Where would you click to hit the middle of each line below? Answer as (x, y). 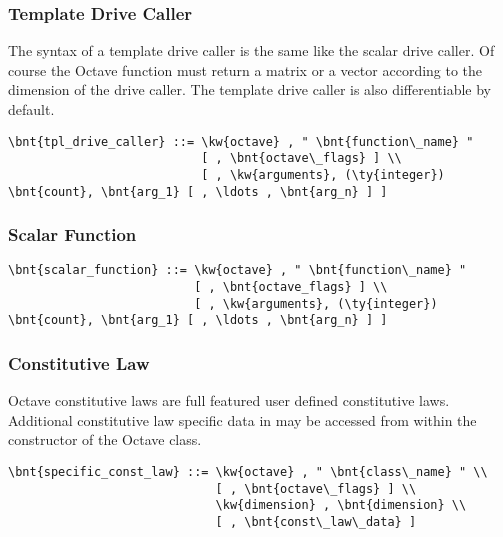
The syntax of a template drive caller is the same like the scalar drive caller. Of (251, 50)
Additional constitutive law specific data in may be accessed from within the (242, 419)
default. (31, 109)
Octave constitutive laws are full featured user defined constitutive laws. (229, 400)
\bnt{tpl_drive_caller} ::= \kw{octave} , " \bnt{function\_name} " (241, 141)
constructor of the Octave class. (105, 439)
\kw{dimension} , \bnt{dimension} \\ (341, 505)
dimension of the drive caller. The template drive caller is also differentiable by (250, 89)
